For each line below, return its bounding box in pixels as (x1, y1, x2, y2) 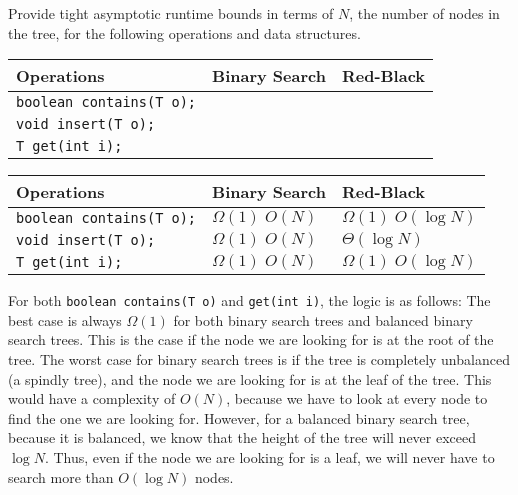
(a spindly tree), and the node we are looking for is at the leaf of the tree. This (8, 368, 492, 389)
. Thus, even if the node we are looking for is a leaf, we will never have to (44, 447, 495, 467)
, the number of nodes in (349, 3, 500, 23)
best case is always (8, 309, 122, 330)
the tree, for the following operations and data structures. (8, 22, 361, 43)
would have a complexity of (8, 388, 176, 409)
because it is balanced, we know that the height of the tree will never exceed (8, 427, 477, 448)
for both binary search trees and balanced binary (173, 309, 473, 330)
